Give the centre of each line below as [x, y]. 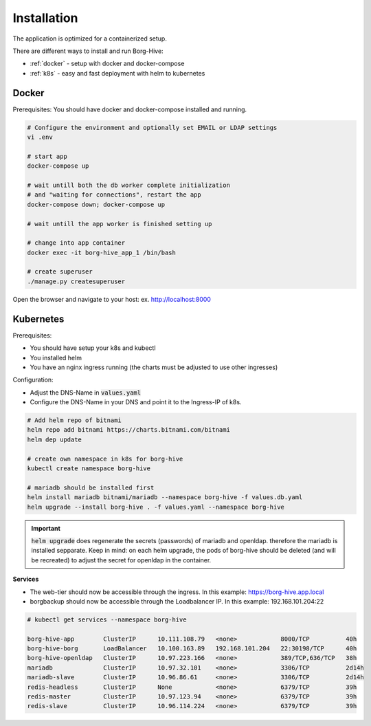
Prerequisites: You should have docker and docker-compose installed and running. [130, 109]
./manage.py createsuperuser [76, 281]
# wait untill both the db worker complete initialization [128, 185]
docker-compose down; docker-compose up [96, 204]
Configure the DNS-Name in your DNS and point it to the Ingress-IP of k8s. [136, 402]
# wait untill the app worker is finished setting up [120, 224]
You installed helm [56, 357]
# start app [47, 156]
